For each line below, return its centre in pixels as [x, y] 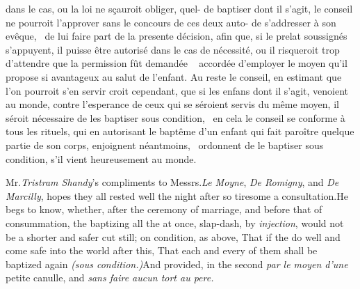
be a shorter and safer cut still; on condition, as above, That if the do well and [173, 236]
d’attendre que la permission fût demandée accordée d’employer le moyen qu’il [177, 63]
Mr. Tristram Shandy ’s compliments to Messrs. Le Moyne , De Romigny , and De [172, 182]
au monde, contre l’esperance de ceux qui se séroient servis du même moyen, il [172, 104]
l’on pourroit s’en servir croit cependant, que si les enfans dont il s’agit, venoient [177, 90]
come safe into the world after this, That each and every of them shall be [162, 250]
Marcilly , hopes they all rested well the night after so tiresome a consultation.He [177, 195]
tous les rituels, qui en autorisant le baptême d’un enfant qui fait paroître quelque [180, 131]
